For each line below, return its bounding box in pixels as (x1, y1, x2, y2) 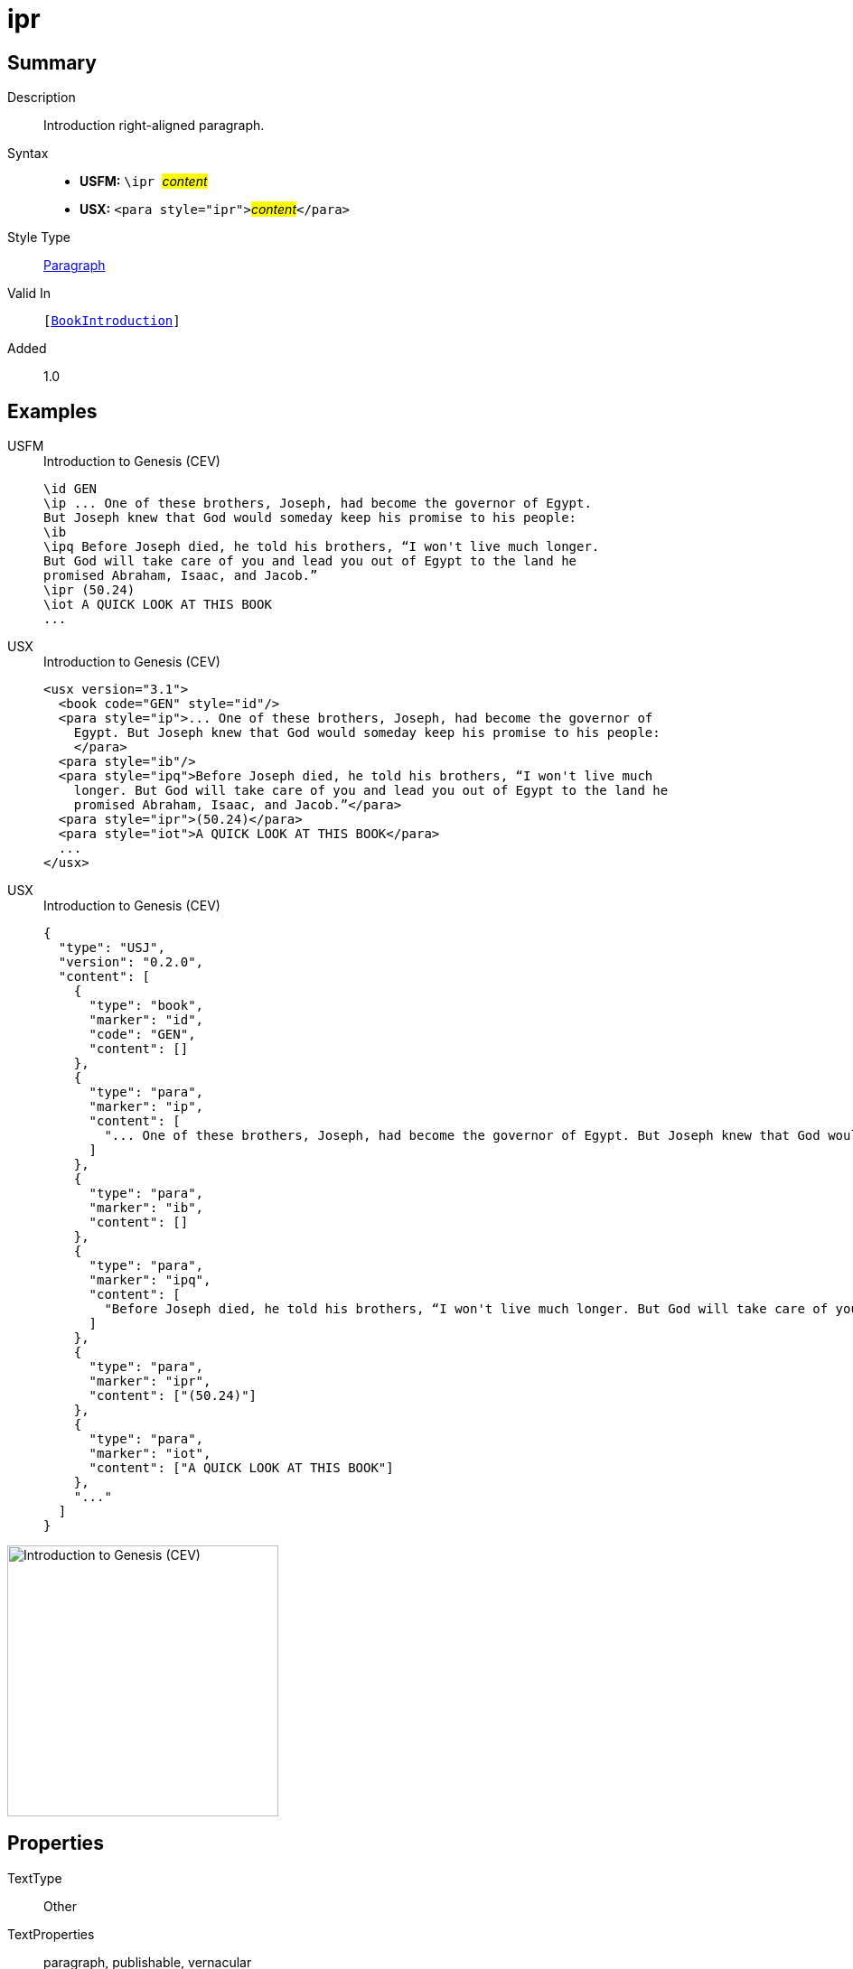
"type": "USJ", (58, 940, 165, 956)
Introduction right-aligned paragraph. (43, 117, 265, 134)
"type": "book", (89, 998, 204, 1013)
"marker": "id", (89, 1012, 204, 1028)
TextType (7, 1870, 62, 1886)
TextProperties (7, 1926, 95, 1942)
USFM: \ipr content (80, 173, 208, 190)
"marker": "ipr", (89, 1374, 211, 1389)
